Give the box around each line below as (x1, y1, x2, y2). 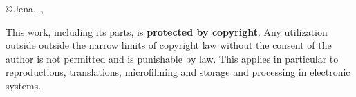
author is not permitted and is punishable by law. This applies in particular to (6, 51, 339, 65)
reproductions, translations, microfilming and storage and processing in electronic (6, 65, 350, 79)
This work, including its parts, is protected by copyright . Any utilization (6, 24, 328, 39)
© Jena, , (6, 1, 44, 15)
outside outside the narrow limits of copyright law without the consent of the (6, 38, 332, 52)
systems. (6, 78, 41, 92)
